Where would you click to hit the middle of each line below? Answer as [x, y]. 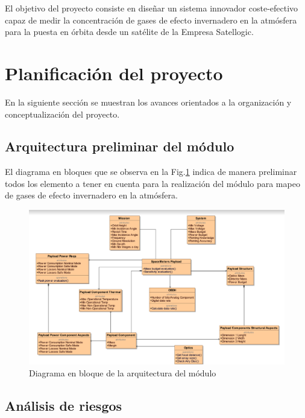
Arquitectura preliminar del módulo [120, 146]
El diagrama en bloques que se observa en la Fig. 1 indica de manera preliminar [151, 172]
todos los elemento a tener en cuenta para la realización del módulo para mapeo [152, 183]
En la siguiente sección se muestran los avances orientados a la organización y [148, 102]
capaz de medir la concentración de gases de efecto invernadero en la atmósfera [151, 20]
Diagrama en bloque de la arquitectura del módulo [123, 372]
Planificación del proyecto [114, 73]
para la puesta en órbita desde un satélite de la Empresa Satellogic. [129, 32]
